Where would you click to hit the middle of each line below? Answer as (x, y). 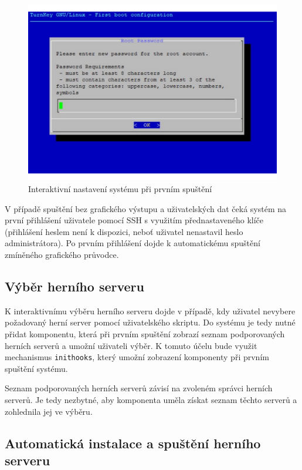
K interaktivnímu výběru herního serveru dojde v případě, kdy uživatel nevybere (150, 310)
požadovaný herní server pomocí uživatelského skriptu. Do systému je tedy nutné (150, 322)
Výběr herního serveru (74, 286)
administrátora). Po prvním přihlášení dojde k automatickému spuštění (133, 243)
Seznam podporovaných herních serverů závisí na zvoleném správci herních (139, 388)
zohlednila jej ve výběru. (49, 411)
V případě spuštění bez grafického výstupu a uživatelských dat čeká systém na (146, 208)
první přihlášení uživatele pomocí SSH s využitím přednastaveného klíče (134, 220)
